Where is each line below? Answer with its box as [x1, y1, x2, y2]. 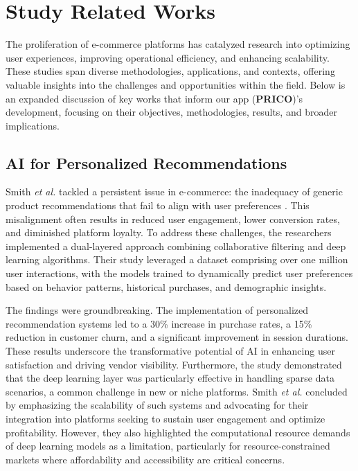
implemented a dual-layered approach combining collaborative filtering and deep [6, 238, 346, 253]
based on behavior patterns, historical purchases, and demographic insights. [6, 279, 327, 294]
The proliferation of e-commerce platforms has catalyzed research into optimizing [6, 37, 350, 51]
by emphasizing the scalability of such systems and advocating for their [6, 398, 309, 412]
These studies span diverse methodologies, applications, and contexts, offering [6, 64, 335, 78]
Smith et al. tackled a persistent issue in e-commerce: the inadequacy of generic [6, 184, 343, 199]
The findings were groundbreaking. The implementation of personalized [6, 303, 309, 317]
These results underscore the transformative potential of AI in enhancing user [6, 344, 335, 358]
